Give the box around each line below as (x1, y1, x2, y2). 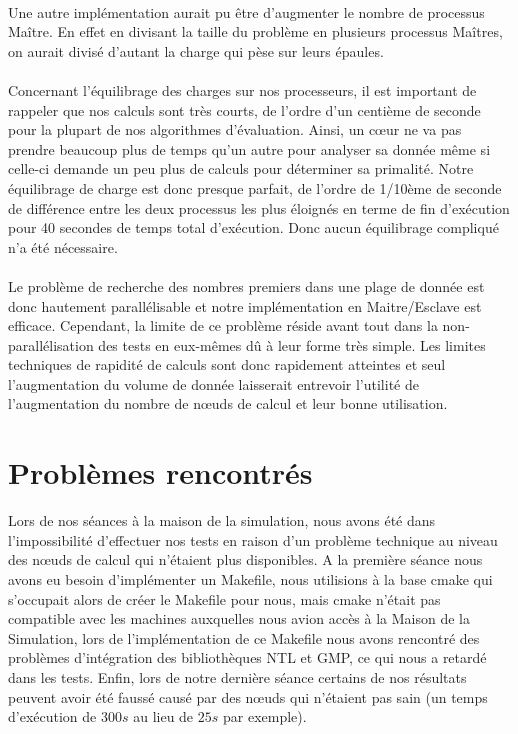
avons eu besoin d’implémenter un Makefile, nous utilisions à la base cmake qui (8, 568, 493, 589)
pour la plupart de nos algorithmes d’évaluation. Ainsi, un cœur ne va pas (8, 119, 462, 140)
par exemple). (222, 706, 307, 727)
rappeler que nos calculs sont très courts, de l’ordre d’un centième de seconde (8, 99, 481, 120)
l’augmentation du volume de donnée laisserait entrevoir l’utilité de (8, 373, 419, 394)
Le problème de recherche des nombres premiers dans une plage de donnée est (8, 275, 485, 296)
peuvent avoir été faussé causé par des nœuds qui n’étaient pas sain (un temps (8, 686, 488, 707)
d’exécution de (8, 706, 97, 727)
